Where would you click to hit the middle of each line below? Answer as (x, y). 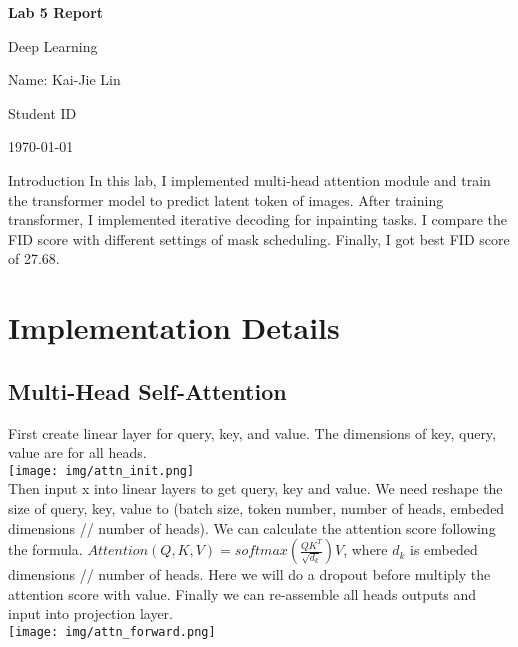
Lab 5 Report (56, 12)
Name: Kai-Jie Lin (64, 79)
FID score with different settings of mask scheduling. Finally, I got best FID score (259, 238)
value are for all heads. (77, 452)
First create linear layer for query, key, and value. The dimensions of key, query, (252, 432)
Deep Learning (53, 45)
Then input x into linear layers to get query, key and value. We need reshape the (255, 488)
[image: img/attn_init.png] (101, 470)
